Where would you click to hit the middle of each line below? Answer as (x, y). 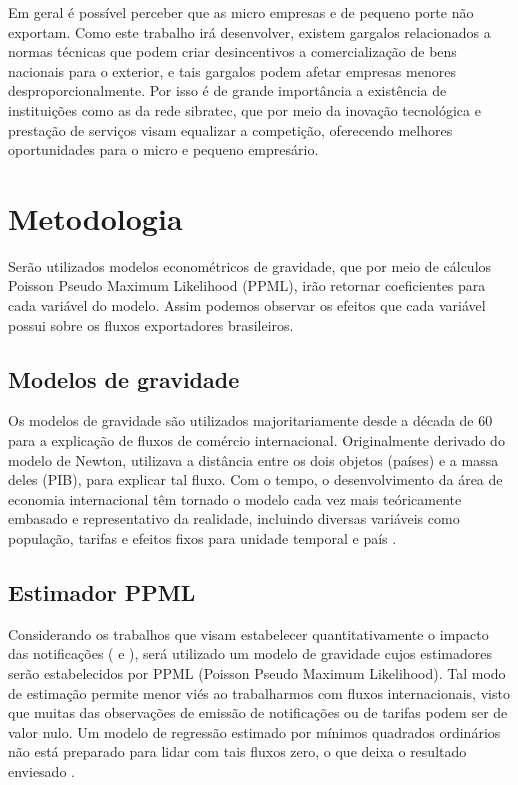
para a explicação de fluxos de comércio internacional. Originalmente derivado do (256, 440)
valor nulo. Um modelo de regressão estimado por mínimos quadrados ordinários (254, 731)
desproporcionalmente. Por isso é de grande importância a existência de (227, 90)
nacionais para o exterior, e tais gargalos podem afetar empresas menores (232, 70)
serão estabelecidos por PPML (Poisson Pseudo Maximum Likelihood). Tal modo (257, 673)
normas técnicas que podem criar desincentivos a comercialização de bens (232, 51)
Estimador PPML (102, 592)
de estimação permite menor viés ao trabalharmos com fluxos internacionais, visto (259, 692)
